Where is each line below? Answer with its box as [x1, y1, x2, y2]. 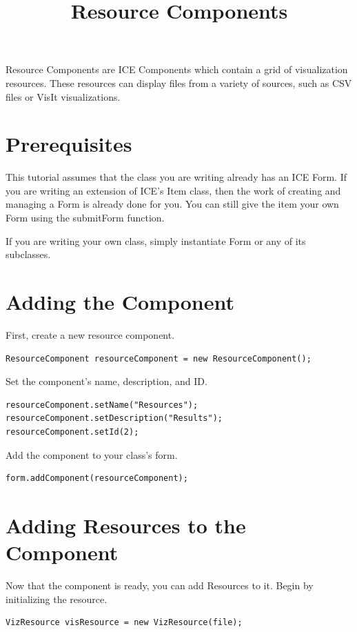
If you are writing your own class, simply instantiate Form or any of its [6, 233, 306, 248]
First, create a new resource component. [6, 327, 175, 342]
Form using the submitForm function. [6, 210, 165, 225]
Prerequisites [6, 130, 132, 158]
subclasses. [6, 247, 51, 261]
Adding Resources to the [6, 511, 246, 539]
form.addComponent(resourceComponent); [6, 473, 188, 484]
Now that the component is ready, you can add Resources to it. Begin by [6, 578, 314, 593]
